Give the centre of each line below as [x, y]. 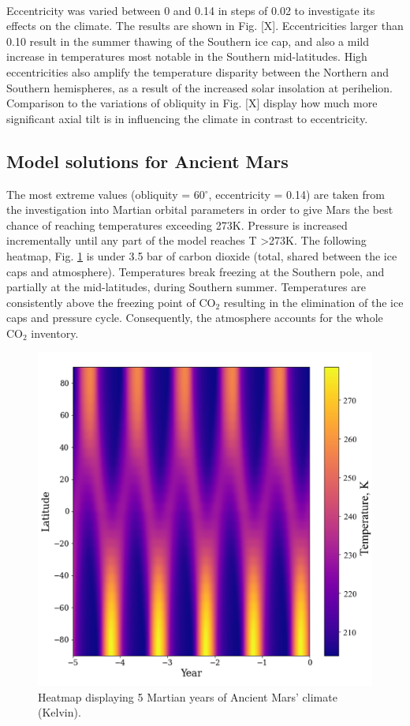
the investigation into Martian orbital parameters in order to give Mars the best [200, 210]
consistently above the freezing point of [101, 302]
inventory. [55, 333]
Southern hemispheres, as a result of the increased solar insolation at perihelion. [200, 87]
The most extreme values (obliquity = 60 [106, 194]
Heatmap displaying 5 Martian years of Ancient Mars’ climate [188, 696]
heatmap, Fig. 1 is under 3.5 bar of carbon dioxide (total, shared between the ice [202, 255]
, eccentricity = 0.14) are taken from [296, 194]
